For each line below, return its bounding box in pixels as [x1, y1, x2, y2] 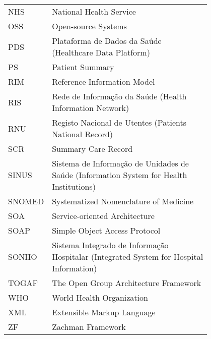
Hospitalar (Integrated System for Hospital [52, 251, 203, 262]
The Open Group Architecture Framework [52, 277, 201, 289]
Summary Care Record [52, 143, 133, 154]
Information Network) [52, 102, 129, 114]
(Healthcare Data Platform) [52, 46, 150, 58]
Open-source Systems [52, 20, 127, 32]
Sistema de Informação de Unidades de [52, 157, 189, 169]
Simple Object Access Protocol [52, 224, 161, 236]
